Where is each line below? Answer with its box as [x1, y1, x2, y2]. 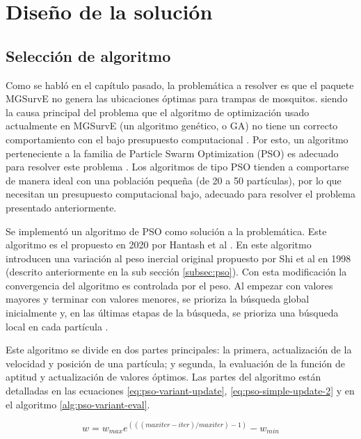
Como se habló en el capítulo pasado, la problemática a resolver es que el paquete [6, 77, 354, 92]
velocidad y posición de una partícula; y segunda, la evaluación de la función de [6, 356, 345, 370]
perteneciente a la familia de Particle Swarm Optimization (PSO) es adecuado [6, 145, 339, 160]
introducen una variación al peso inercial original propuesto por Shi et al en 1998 [6, 250, 351, 265]
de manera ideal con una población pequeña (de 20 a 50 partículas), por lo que [6, 173, 342, 187]
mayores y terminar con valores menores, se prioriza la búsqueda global [6, 292, 310, 306]
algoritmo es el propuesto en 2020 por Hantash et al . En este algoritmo [6, 237, 312, 252]
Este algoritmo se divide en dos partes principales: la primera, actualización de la [6, 342, 352, 357]
